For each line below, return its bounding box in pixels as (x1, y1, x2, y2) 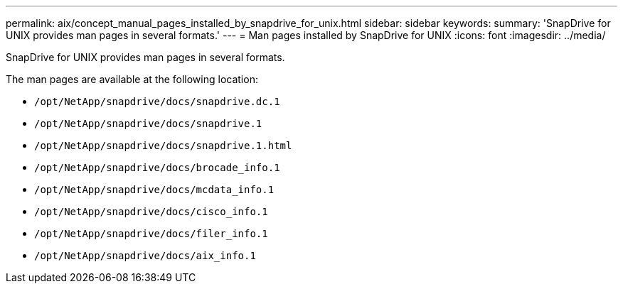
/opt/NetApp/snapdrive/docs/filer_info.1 (34, 228, 268, 239)
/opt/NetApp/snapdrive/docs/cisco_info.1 (34, 206, 268, 217)
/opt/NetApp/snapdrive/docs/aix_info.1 (34, 250, 256, 261)
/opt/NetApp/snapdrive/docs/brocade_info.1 (34, 162, 280, 173)
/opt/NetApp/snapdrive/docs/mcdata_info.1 (34, 184, 275, 195)
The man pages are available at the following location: (6, 73, 258, 85)
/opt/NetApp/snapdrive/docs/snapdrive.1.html (34, 140, 292, 151)
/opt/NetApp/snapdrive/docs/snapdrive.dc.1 (34, 96, 280, 107)
